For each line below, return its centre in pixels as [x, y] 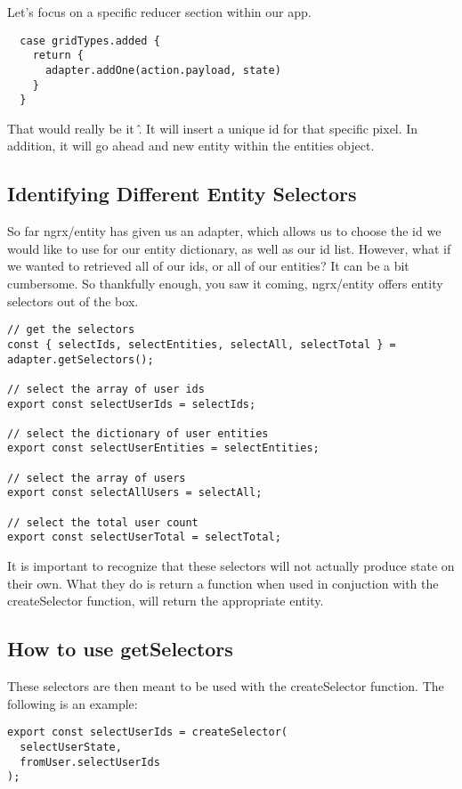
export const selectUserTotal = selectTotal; [144, 537]
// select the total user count [103, 522]
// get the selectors [71, 330]
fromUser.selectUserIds [90, 762]
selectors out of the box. [73, 301]
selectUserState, [71, 747]
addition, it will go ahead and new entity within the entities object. [191, 146]
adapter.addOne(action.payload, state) [163, 70]
